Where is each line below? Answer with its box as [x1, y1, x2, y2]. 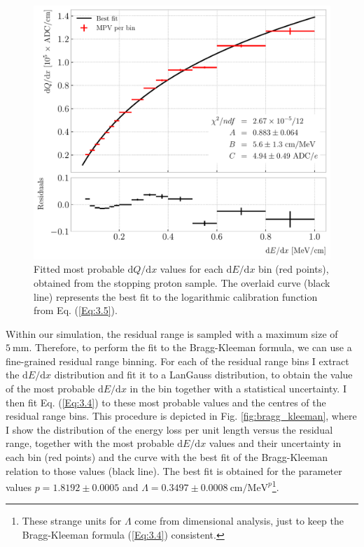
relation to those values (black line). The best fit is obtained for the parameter [6, 463, 342, 478]
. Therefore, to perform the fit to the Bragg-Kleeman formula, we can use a [29, 340, 352, 355]
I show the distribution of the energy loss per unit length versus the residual [6, 422, 333, 436]
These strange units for [22, 513, 122, 528]
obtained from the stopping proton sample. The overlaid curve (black [34, 275, 330, 290]
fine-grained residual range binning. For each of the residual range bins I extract [6, 353, 349, 368]
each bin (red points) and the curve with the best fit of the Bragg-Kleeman [6, 450, 328, 464]
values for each [160, 262, 223, 276]
